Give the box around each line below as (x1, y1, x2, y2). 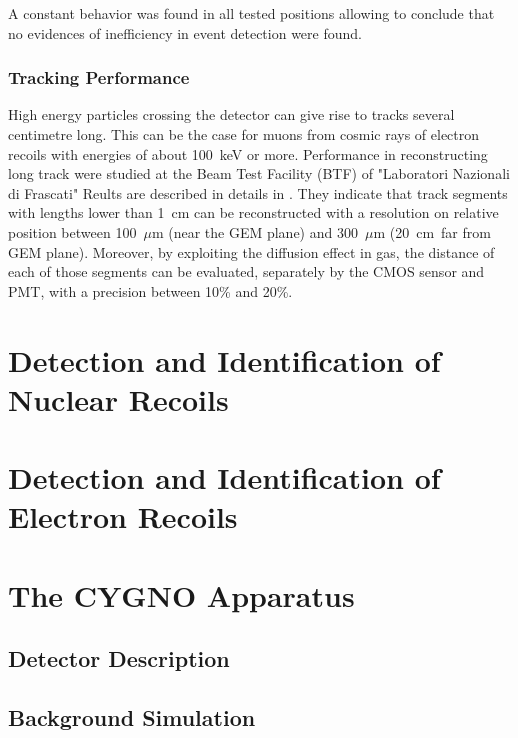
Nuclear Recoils (8, 378, 229, 419)
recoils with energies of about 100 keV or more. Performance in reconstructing (8, 143, 488, 164)
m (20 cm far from (373, 221, 491, 242)
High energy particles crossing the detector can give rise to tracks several (8, 104, 455, 125)
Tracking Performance (8, 65, 190, 90)
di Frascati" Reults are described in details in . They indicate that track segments (8, 182, 508, 203)
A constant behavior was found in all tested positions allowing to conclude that (8, 3, 495, 23)
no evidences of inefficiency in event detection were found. (8, 22, 362, 43)
